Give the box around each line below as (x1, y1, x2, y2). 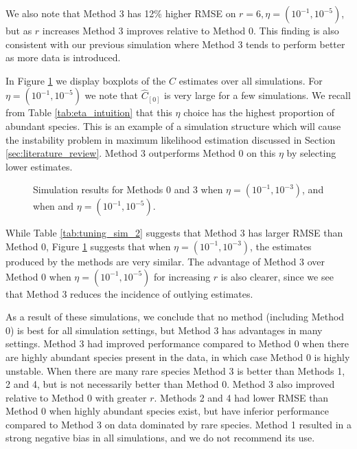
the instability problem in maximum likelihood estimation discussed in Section (5, 132, 336, 146)
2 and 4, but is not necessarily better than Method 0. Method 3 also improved (5, 377, 335, 391)
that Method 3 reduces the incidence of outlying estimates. (5, 286, 253, 300)
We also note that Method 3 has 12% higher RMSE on (5, 6, 236, 20)
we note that (84, 88, 138, 102)
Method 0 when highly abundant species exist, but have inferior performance (5, 404, 329, 418)
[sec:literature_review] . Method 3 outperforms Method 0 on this (5, 146, 276, 160)
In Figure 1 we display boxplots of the (5, 73, 166, 87)
